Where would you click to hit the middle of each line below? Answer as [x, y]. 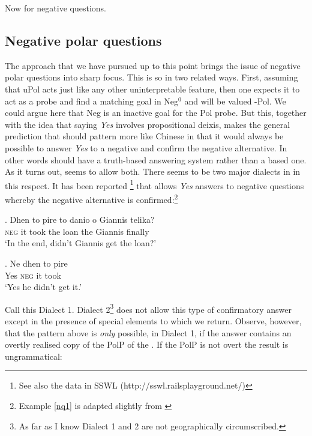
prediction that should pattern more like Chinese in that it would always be [144, 136]
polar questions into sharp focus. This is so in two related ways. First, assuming [151, 77]
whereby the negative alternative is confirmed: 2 [91, 198]
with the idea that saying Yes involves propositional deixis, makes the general [148, 124]
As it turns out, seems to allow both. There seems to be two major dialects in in [153, 171]
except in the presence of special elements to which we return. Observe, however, [153, 321]
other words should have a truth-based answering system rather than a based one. [156, 159]
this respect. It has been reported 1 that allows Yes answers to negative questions [154, 184]
